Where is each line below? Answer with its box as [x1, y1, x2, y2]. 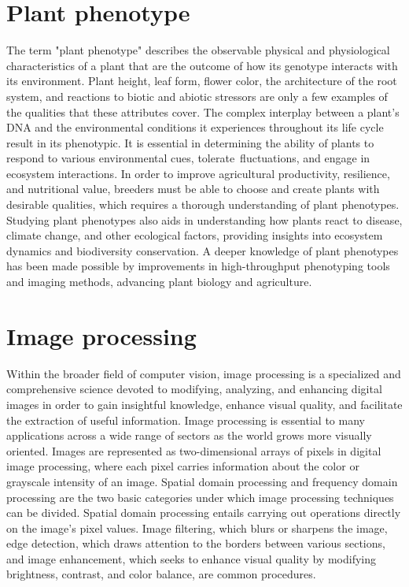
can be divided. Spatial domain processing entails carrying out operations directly [6, 504, 401, 521]
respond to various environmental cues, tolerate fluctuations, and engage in [6, 150, 370, 166]
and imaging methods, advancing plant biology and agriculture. [6, 273, 312, 290]
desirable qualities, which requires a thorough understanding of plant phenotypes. [6, 196, 400, 213]
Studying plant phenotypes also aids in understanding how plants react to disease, [6, 211, 403, 228]
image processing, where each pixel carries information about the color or [6, 458, 359, 474]
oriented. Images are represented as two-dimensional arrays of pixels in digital [6, 442, 381, 459]
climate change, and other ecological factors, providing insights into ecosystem [6, 227, 383, 243]
